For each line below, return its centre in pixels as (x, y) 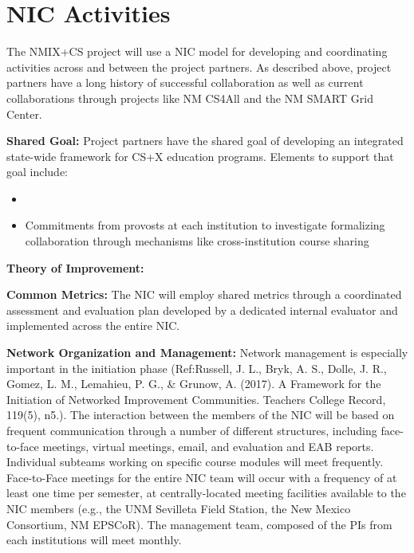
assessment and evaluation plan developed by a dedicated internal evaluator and (202, 310)
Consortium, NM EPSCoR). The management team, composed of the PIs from (199, 524)
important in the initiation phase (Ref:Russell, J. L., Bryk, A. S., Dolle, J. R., (197, 368)
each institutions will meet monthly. (94, 540)
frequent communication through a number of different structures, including (192, 430)
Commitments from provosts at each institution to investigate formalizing (205, 225)
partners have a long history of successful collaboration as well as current (185, 82)
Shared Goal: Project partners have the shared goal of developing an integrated (205, 141)
